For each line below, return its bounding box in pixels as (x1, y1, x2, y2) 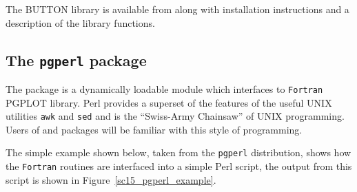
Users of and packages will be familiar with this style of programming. (6, 122, 303, 136)
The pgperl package (6, 49, 147, 70)
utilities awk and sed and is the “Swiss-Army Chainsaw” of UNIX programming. (6, 109, 345, 123)
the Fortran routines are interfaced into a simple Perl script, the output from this (6, 159, 352, 173)
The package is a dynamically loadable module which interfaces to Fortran (6, 81, 323, 96)
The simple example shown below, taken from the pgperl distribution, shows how (6, 145, 351, 160)
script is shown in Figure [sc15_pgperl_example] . (6, 172, 216, 186)
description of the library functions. (6, 15, 155, 30)
